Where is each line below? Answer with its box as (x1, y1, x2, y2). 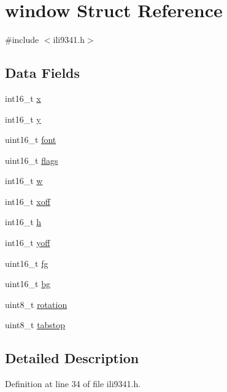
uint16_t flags (5, 153, 58, 166)
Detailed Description (5, 348, 139, 367)
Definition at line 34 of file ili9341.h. (5, 377, 141, 390)
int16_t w (5, 174, 43, 187)
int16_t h (5, 215, 42, 228)
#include (5, 33, 39, 46)
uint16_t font (5, 133, 56, 146)
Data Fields (5, 63, 80, 82)
